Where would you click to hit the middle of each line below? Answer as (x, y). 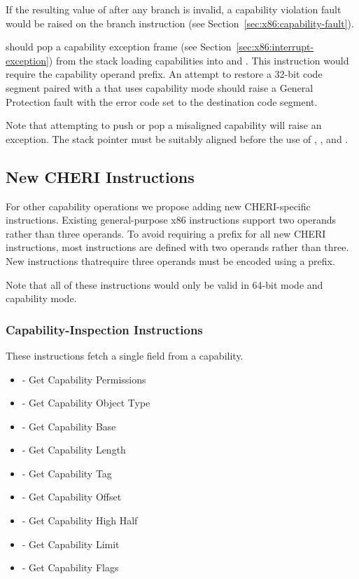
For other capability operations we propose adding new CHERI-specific (158, 206)
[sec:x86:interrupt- (275, 47)
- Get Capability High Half (80, 520)
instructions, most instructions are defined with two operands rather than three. (177, 247)
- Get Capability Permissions (84, 379)
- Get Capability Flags (70, 567)
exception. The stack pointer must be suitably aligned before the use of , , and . (177, 138)
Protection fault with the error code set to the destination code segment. (162, 101)
